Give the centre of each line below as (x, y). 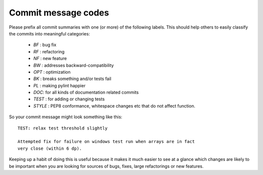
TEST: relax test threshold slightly (63, 128)
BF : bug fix (45, 45)
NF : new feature (50, 59)
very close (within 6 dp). (50, 148)
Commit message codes (59, 13)
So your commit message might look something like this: (66, 117)
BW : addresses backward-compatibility (74, 65)
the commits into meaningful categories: (49, 33)
